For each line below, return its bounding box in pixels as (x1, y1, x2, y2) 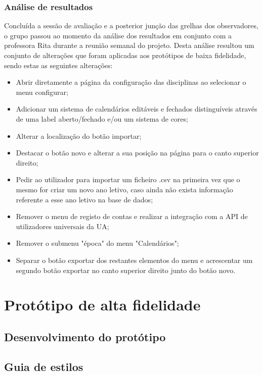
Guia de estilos (4, 358, 83, 374)
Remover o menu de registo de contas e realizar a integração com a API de (16, 211, 248, 222)
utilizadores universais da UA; (16, 221, 109, 231)
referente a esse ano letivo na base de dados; (16, 194, 153, 204)
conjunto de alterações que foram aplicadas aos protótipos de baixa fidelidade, (4, 50, 246, 60)
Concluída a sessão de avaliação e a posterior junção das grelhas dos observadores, (4, 20, 258, 31)
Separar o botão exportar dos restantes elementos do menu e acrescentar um (16, 254, 253, 265)
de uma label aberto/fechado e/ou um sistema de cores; (16, 113, 188, 124)
